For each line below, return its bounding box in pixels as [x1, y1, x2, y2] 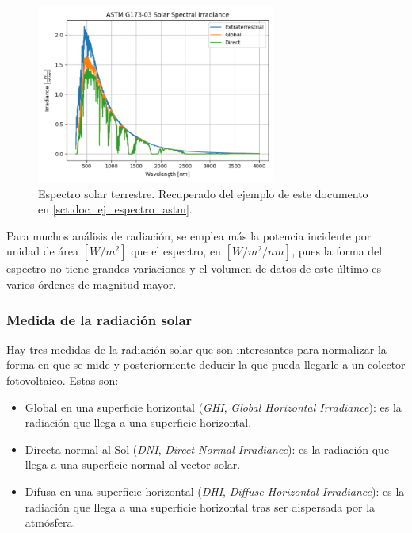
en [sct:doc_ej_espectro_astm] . [38, 201, 193, 217]
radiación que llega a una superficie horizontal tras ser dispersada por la [25, 498, 376, 515]
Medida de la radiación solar [6, 309, 193, 329]
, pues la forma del [292, 243, 383, 259]
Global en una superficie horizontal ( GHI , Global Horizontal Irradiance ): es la [25, 398, 402, 415]
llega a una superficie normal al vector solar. [25, 456, 241, 473]
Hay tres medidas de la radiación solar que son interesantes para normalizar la [6, 340, 387, 357]
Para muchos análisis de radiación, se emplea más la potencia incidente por [6, 227, 372, 243]
